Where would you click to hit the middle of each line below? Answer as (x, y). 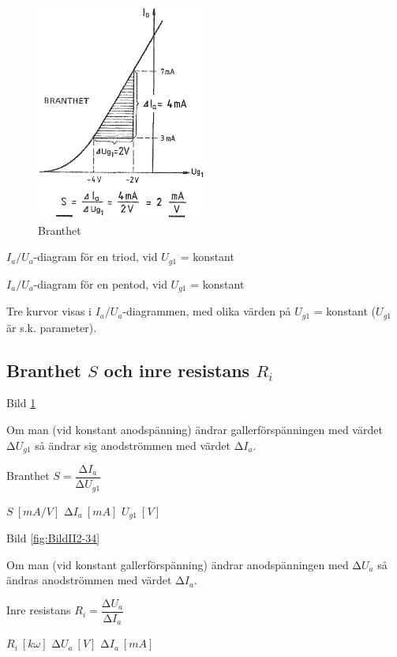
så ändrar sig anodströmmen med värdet (133, 445)
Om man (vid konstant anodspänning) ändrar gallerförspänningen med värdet (195, 429)
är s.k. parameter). (52, 327)
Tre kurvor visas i (49, 311)
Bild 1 (21, 403)
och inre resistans (177, 370)
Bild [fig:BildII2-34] (53, 537)
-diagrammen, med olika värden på (207, 311)
